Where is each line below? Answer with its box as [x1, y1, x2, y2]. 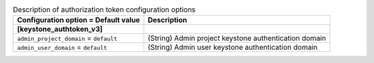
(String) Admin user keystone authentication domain [148, 42, 318, 52]
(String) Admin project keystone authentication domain [148, 33, 326, 43]
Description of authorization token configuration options [12, 5, 196, 15]
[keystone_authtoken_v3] [17, 24, 103, 34]
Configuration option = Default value [17, 15, 141, 25]
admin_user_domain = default [17, 42, 107, 52]
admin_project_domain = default [17, 33, 118, 43]
